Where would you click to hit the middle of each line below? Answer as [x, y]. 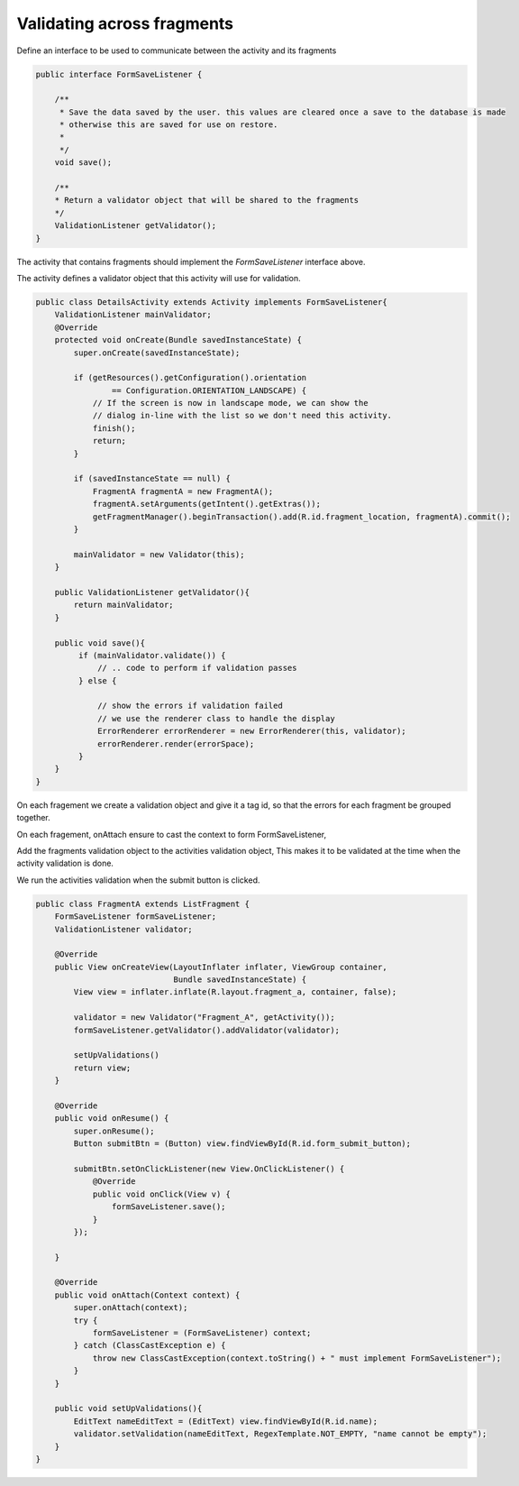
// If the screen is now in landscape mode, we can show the [230, 403]
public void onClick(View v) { [162, 1194]
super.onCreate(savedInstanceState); [157, 353]
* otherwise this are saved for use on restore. [168, 125]
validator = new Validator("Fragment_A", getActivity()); [204, 1018]
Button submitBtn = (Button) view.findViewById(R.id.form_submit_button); [242, 1144]
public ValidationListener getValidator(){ [152, 592]
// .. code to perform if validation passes [197, 668]
